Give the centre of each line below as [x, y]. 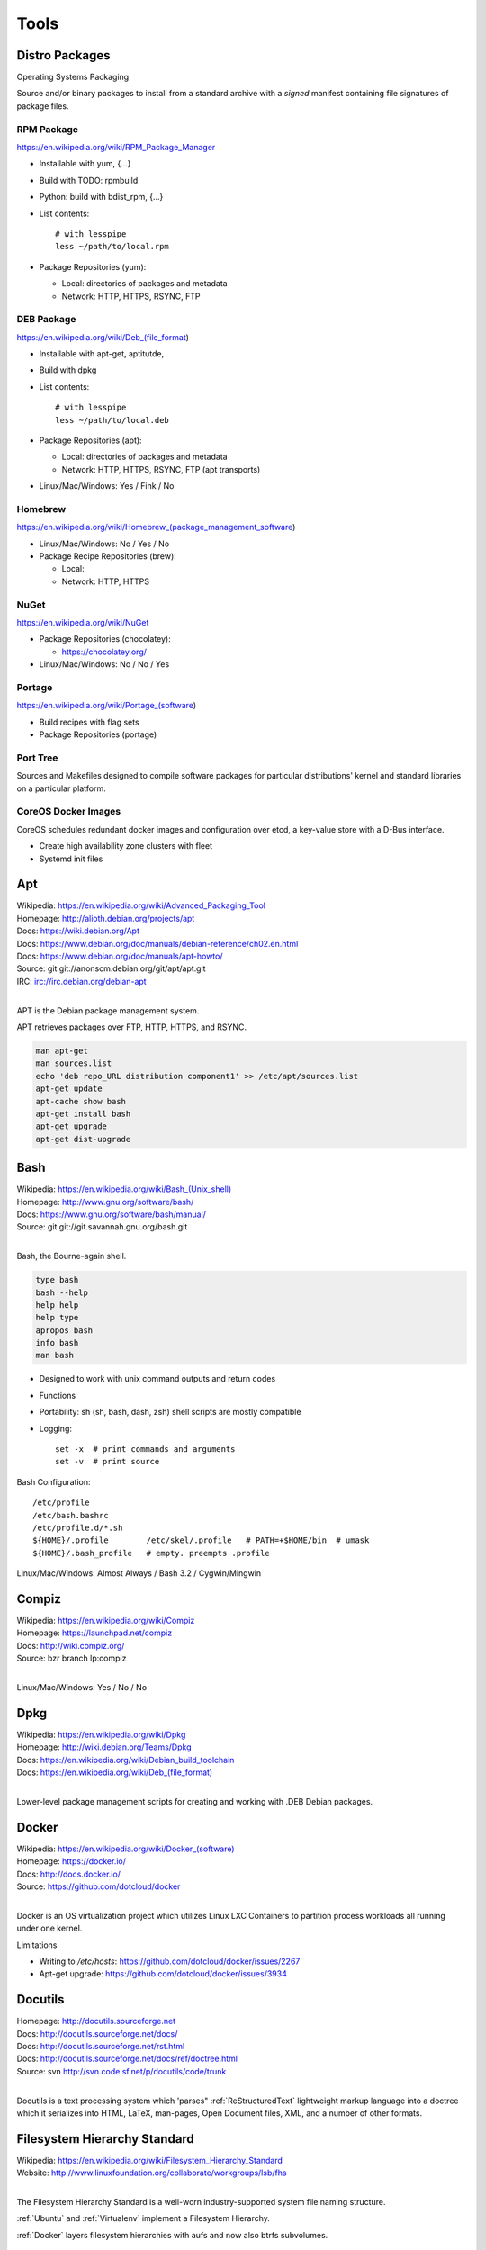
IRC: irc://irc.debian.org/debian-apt [82, 981]
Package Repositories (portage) [98, 734]
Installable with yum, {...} [85, 164]
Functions [58, 1395]
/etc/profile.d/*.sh [78, 1527]
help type [57, 1318]
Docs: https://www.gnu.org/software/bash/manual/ [112, 1214]
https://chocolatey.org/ [104, 652]
